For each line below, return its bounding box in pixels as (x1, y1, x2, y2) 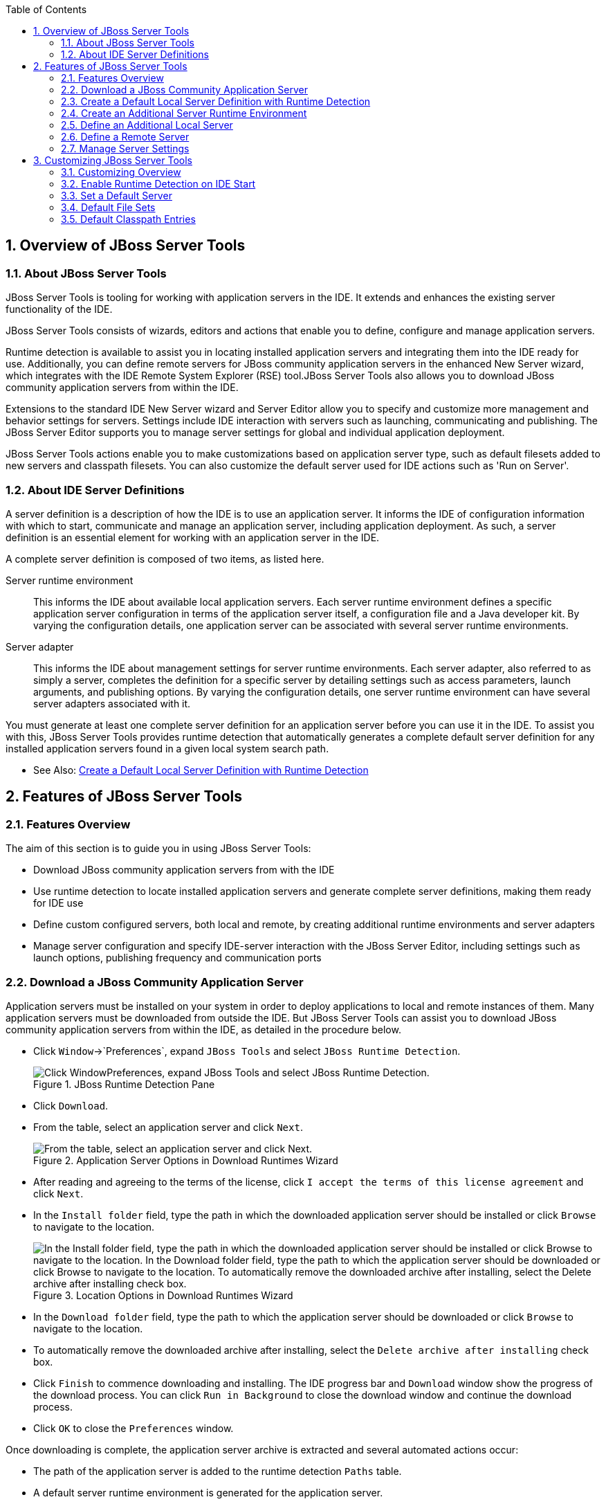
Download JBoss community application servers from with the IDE (33, 864, 335, 876)
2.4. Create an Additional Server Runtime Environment (61, 107, 307, 119)
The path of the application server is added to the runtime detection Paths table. (33, 1465, 402, 1477)
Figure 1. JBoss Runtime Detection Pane (33, 1078, 215, 1090)
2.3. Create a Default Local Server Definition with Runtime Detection (61, 96, 371, 107)
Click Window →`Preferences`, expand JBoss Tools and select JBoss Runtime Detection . (33, 1044, 461, 1057)
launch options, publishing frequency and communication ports (33, 952, 322, 964)
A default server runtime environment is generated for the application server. (33, 1486, 383, 1498)
